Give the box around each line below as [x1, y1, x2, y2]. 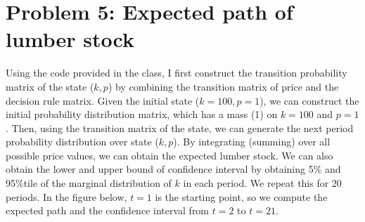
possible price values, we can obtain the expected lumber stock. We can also [6, 148, 333, 162]
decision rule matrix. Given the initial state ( [6, 93, 200, 107]
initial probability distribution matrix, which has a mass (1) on [6, 107, 278, 122]
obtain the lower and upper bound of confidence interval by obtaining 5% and [6, 162, 341, 176]
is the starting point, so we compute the [155, 189, 328, 204]
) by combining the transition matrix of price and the [108, 79, 339, 93]
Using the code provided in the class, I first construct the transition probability [6, 65, 347, 80]
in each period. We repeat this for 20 [183, 176, 342, 190]
